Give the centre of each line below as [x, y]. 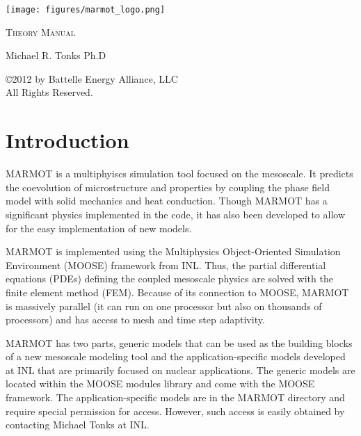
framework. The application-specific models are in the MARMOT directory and [175, 397]
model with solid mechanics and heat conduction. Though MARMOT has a [167, 201]
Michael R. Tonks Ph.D [56, 55]
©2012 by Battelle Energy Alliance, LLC [92, 78]
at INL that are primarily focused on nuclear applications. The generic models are [180, 370]
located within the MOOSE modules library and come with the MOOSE [160, 383]
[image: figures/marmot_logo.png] [86, 10]
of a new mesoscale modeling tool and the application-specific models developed [176, 356]
